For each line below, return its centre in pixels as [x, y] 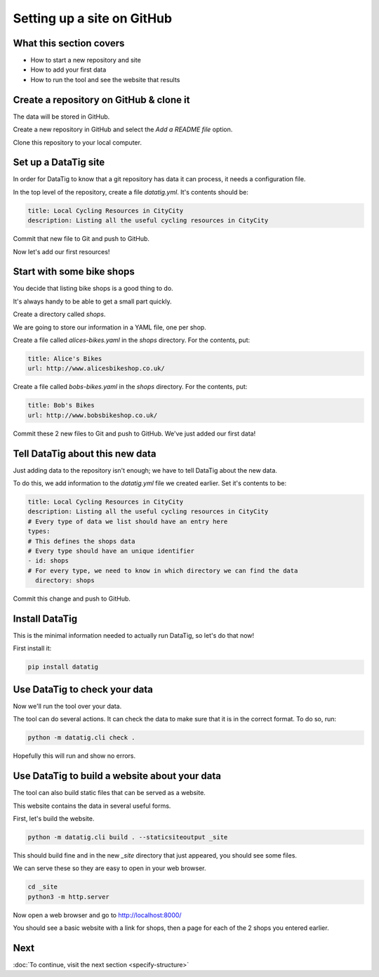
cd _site [43, 887]
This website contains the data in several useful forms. [92, 806]
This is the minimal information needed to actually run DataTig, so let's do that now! [134, 636]
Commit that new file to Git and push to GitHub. [81, 239]
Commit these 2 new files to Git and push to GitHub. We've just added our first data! [134, 433]
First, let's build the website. [54, 818]
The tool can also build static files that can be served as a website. [109, 793]
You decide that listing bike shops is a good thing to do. [93, 289]
